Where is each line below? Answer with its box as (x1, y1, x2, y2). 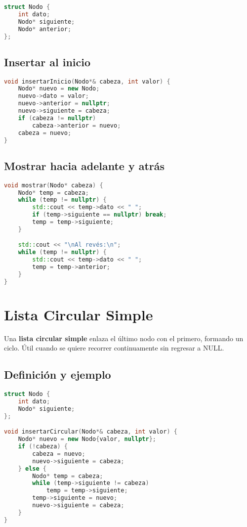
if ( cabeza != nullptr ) (18, 114, 96, 122)
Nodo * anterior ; (18, 25, 72, 33)
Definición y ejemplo (4, 367, 111, 382)
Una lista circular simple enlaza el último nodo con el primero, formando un (4, 333, 244, 343)
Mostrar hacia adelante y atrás (4, 158, 165, 173)
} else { (18, 465, 46, 472)
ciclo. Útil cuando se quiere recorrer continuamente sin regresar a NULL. (4, 343, 224, 353)
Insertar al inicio (4, 54, 91, 69)
